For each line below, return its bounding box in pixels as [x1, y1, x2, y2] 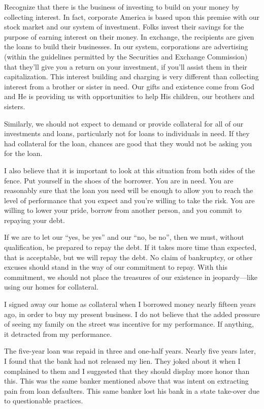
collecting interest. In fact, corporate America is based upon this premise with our [4, 11, 260, 22]
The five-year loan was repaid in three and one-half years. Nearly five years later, [4, 345, 256, 356]
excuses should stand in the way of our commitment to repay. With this [4, 262, 227, 272]
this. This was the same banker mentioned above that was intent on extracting [4, 375, 249, 386]
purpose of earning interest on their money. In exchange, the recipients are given [4, 31, 254, 42]
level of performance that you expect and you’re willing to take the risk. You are [4, 195, 255, 205]
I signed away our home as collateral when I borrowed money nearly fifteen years [4, 299, 256, 309]
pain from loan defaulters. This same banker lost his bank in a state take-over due [4, 385, 260, 396]
